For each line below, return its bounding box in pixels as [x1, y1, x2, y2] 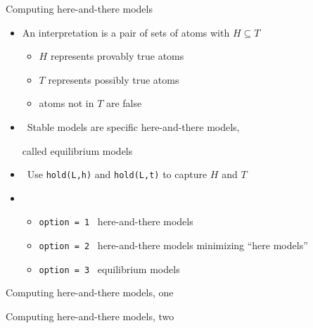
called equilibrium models [22, 143, 133, 158]
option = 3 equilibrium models [39, 261, 180, 276]
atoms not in [39, 96, 94, 111]
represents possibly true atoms [48, 72, 179, 87]
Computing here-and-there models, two [6, 308, 174, 323]
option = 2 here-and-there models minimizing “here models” [39, 238, 308, 253]
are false [106, 96, 142, 111]
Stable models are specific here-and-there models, [27, 119, 240, 134]
